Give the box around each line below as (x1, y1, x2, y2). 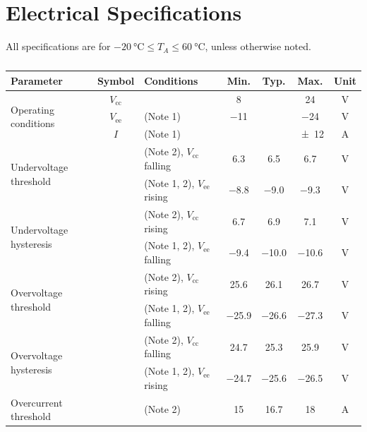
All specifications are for (6, 39, 111, 54)
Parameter (11, 73, 63, 88)
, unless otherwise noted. (205, 39, 311, 54)
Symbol (97, 73, 135, 88)
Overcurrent (11, 395, 63, 409)
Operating (11, 102, 54, 116)
